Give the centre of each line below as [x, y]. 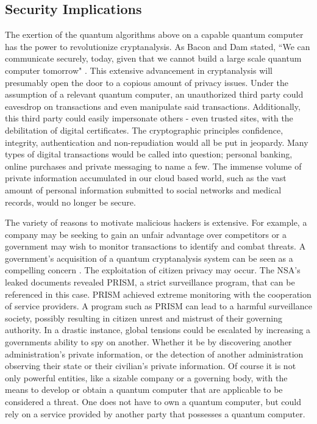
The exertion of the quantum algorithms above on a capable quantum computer [154, 34]
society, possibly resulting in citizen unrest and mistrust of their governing [144, 318]
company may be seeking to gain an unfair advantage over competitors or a [146, 234]
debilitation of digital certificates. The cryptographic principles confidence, [144, 130]
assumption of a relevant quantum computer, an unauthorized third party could [154, 94]
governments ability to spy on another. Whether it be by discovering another [148, 342]
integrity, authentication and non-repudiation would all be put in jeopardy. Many [157, 142]
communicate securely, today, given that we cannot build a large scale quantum [153, 58]
